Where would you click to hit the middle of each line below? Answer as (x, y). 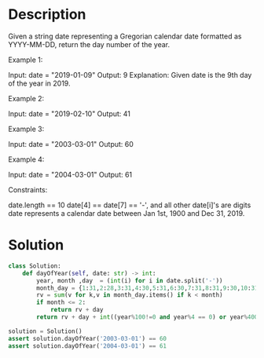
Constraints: (28, 189)
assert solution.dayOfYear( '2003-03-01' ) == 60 (88, 338)
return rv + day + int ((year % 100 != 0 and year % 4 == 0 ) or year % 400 (147, 317)
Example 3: (26, 129)
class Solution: (35, 266)
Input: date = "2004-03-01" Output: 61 (70, 174)
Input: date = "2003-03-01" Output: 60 (71, 144)
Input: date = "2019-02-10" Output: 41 (70, 113)
